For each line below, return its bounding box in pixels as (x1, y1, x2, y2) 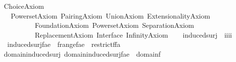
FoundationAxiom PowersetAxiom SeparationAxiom (34, 20, 194, 30)
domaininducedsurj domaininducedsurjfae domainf (3, 48, 161, 59)
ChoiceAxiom (3, 1, 44, 11)
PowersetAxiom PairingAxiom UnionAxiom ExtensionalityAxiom (10, 10, 210, 21)
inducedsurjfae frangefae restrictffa (7, 39, 121, 49)
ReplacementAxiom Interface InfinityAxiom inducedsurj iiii (34, 29, 232, 40)
